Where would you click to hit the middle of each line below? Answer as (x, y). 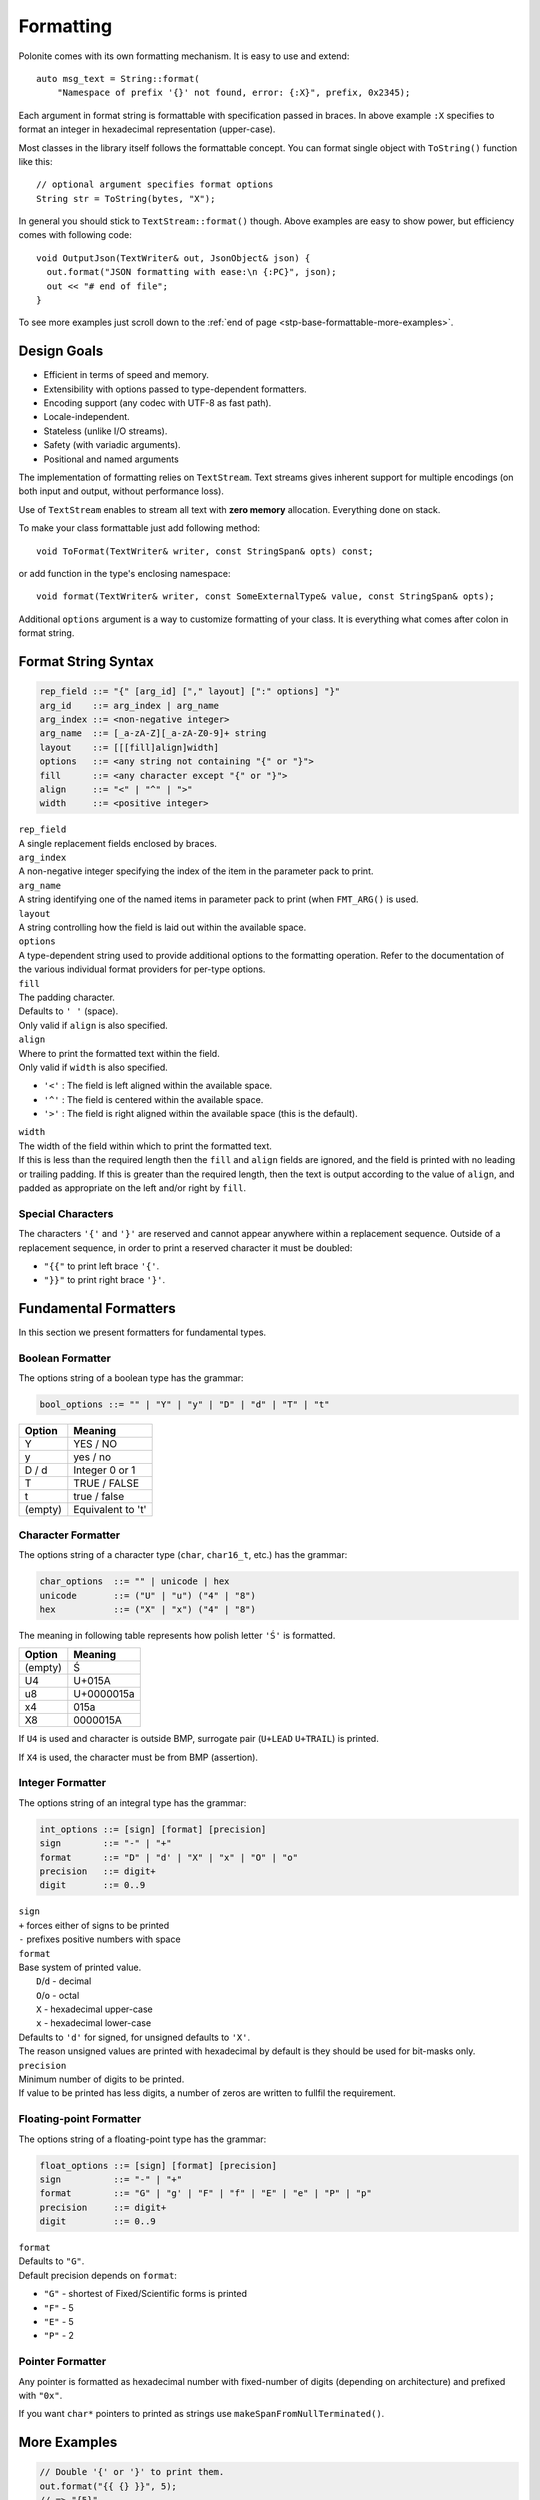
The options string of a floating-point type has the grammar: (142, 2139)
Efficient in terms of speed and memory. (126, 375)
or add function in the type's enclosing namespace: (124, 573)
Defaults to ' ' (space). (68, 1011)
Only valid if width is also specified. (93, 1067)
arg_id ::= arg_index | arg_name (129, 705)
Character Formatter (69, 1535)
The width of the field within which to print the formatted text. (145, 1146)
